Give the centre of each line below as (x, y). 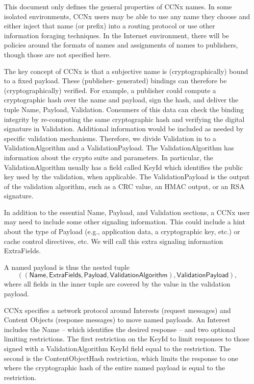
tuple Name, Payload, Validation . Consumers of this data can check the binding (124, 109)
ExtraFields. (23, 251)
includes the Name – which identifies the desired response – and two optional (120, 329)
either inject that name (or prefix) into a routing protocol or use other (110, 26)
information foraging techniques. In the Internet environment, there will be (116, 35)
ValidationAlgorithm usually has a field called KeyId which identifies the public (124, 167)
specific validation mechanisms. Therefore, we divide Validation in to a (110, 138)
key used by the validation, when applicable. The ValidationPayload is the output (127, 177)
